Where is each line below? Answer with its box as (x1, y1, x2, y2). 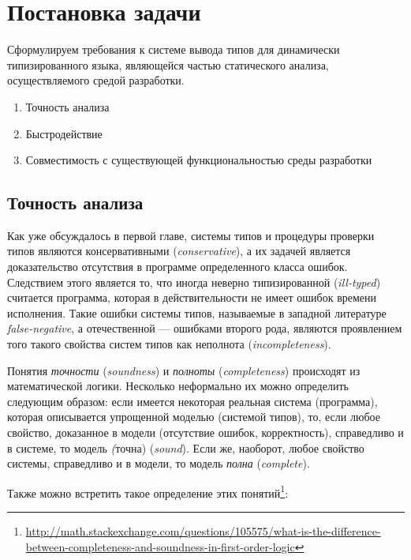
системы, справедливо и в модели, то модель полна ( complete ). (7, 455, 310, 472)
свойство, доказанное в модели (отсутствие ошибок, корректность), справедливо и (7, 424, 404, 441)
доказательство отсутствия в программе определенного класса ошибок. (7, 258, 348, 275)
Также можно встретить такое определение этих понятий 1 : (7, 482, 289, 501)
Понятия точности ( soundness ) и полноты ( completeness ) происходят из (7, 362, 361, 378)
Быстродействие (25, 125, 103, 141)
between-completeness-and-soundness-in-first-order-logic (25, 538, 295, 554)
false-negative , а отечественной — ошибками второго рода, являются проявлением (7, 320, 402, 336)
